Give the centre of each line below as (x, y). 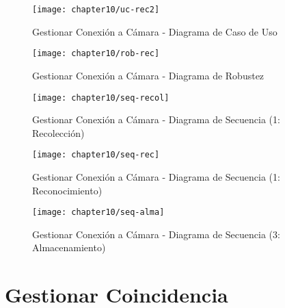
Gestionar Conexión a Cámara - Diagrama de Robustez (148, 75)
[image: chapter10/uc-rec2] (96, 10)
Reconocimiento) (67, 190)
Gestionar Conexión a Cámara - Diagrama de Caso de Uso (155, 31)
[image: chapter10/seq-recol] (101, 98)
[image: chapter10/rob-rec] (96, 54)
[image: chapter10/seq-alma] (98, 213)
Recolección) (58, 132)
